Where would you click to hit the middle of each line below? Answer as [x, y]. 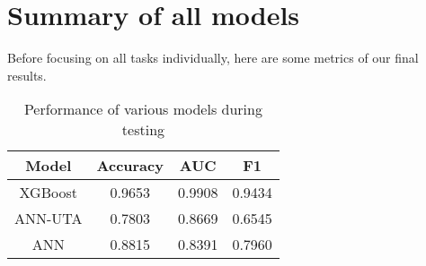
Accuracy [130, 166]
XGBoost [48, 193]
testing [143, 130]
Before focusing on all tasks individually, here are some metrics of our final [213, 58]
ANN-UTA [49, 219]
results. [27, 75]
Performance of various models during [143, 109]
